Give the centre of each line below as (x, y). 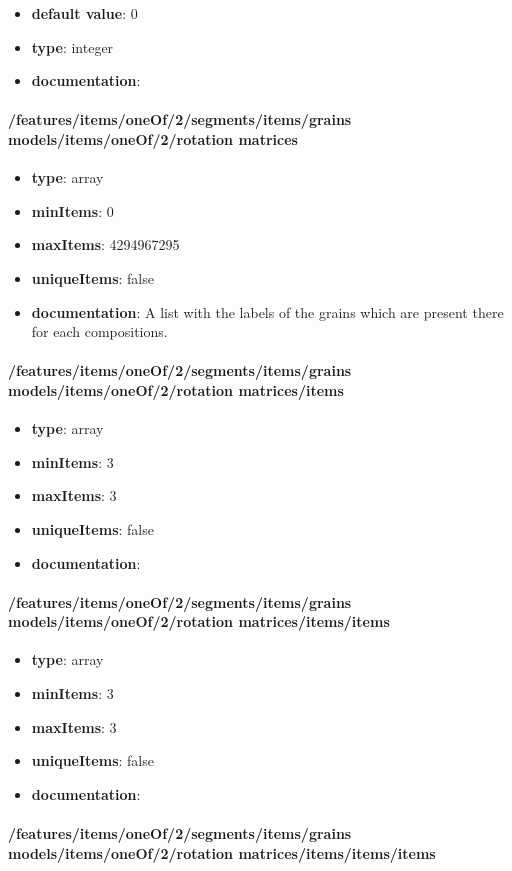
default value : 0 (84, 13)
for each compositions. (99, 331)
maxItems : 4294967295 (105, 244)
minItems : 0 (72, 210)
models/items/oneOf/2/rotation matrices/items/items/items (222, 852)
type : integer (72, 46)
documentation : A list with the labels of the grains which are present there (267, 311)
